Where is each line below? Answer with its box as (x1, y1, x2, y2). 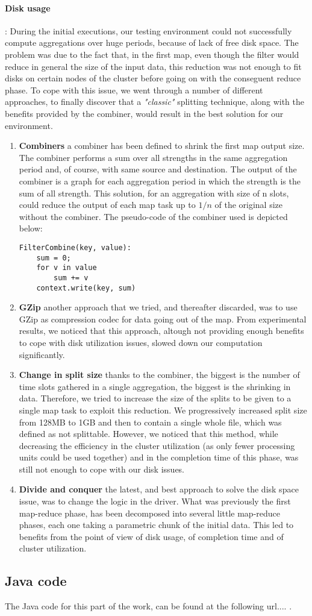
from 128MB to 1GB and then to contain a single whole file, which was (19, 415, 282, 428)
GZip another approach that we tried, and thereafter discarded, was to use (19, 301, 298, 313)
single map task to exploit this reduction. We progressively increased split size (19, 403, 307, 416)
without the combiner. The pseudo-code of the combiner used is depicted (19, 210, 288, 222)
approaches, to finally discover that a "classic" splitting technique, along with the (5, 95, 305, 108)
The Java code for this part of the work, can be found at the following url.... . (5, 600, 292, 612)
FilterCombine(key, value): (19, 243, 131, 252)
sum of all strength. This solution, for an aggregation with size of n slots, (19, 186, 289, 199)
